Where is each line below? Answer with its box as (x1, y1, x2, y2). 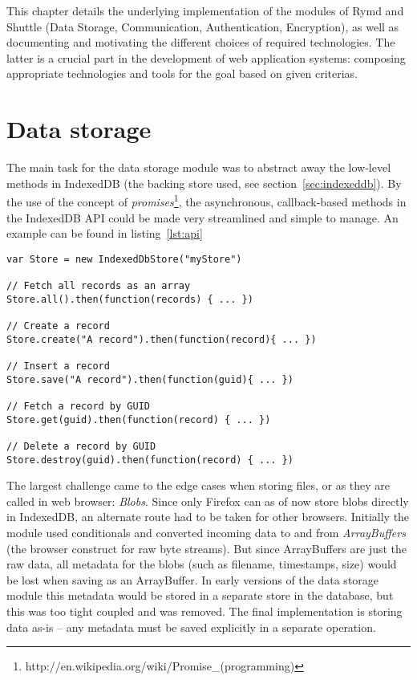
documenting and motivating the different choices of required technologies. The (6, 34, 395, 51)
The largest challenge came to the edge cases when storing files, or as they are (6, 477, 391, 494)
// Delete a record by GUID (6, 440, 156, 452)
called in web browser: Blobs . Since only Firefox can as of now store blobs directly (6, 492, 409, 509)
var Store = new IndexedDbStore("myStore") (6, 253, 242, 265)
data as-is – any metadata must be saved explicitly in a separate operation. (6, 618, 376, 635)
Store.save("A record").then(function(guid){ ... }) (6, 373, 294, 385)
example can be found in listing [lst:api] (6, 225, 203, 242)
